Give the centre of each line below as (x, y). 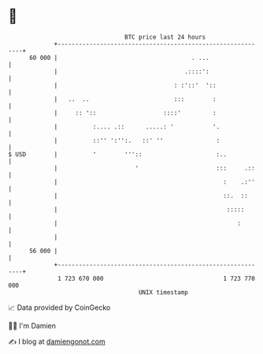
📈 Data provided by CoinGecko (59, 307)
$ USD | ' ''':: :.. (117, 154)
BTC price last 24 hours (165, 37)
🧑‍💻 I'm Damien (32, 326)
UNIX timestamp (163, 292)
